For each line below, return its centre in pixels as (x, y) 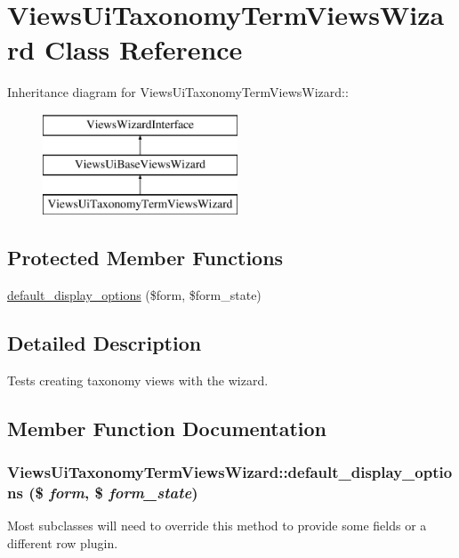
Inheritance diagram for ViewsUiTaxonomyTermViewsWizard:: (178, 92)
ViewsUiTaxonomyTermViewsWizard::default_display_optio (230, 472)
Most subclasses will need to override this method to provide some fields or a (217, 526)
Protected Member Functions (145, 258)
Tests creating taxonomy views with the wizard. (138, 380)
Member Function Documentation (167, 428)
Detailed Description (105, 343)
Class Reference (143, 49)
